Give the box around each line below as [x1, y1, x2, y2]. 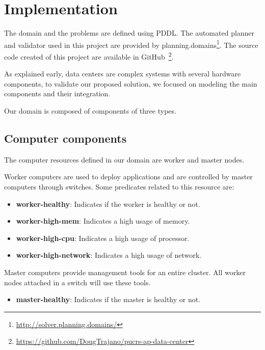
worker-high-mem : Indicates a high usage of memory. [16, 216, 190, 226]
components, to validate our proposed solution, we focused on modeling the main [4, 78, 257, 89]
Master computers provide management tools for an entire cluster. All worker [4, 266, 246, 277]
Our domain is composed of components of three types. [4, 105, 176, 116]
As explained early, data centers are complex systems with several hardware [4, 68, 241, 79]
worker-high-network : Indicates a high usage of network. [16, 250, 201, 260]
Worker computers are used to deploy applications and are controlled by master [4, 171, 253, 182]
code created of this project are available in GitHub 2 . [4, 49, 174, 62]
